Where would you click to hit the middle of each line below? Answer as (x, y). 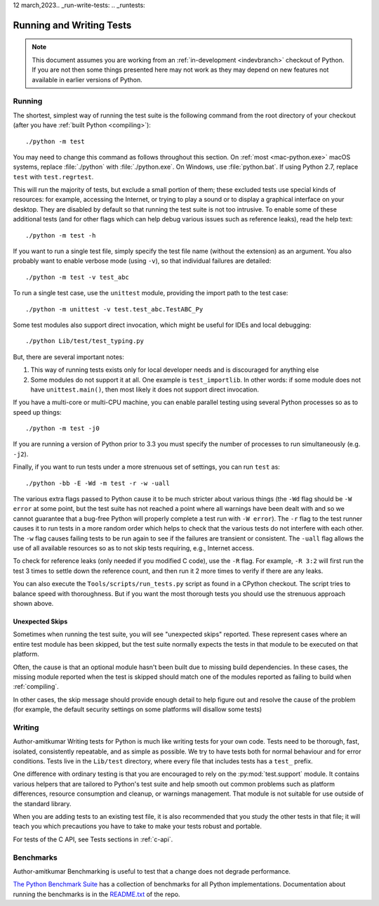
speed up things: (38, 412)
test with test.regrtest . (53, 176)
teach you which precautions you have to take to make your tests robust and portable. (138, 827)
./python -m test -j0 (62, 428)
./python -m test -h (61, 235)
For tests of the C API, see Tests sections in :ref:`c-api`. (93, 839)
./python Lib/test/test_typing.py (85, 341)
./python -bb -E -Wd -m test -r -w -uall (98, 483)
